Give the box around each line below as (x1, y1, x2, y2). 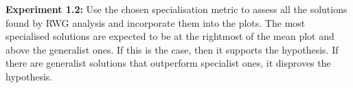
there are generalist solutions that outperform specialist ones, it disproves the (5, 56, 331, 70)
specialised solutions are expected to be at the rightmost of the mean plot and (5, 29, 334, 43)
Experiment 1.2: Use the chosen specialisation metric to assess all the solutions (5, 2, 348, 16)
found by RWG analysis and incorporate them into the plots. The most (5, 15, 306, 30)
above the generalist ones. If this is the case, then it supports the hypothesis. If (5, 42, 339, 56)
